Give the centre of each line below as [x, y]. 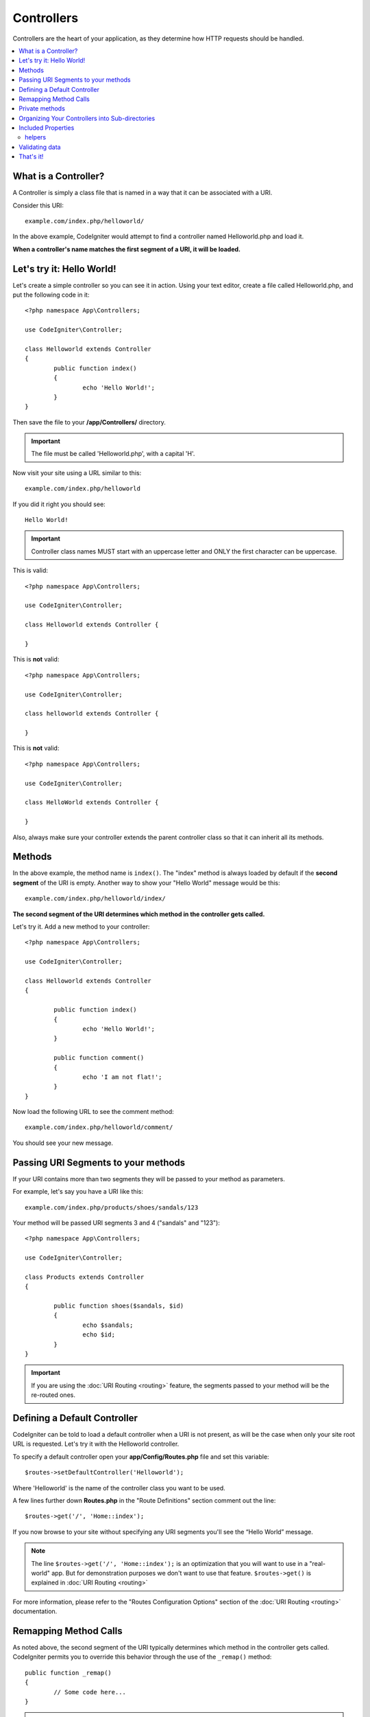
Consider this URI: [38, 205]
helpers [36, 137]
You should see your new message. [63, 1143]
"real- [317, 1563]
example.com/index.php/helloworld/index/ [95, 899]
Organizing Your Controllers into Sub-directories [87, 118]
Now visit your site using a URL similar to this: [77, 473]
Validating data [40, 147]
